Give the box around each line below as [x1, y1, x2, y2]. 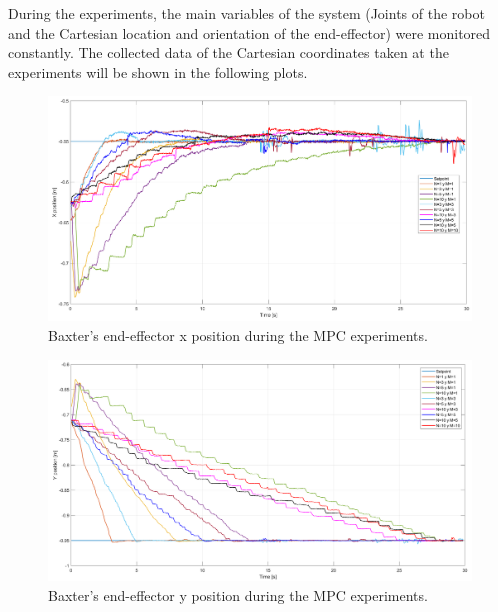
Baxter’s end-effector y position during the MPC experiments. [48, 584, 428, 605]
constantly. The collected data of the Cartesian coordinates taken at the [8, 42, 449, 63]
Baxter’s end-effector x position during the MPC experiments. [48, 325, 428, 346]
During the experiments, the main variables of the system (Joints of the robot [8, 3, 485, 23]
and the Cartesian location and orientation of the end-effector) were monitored [8, 22, 491, 43]
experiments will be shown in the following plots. [8, 61, 308, 82]
